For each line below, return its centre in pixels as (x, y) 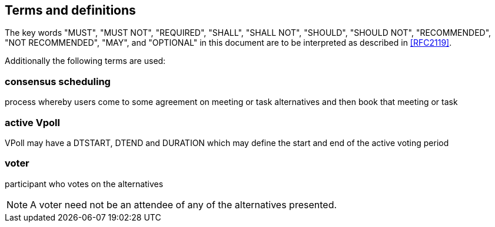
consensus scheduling (58, 81)
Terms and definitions (70, 10)
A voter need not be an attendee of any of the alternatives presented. (184, 204)
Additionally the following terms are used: (85, 61)
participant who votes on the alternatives (84, 184)
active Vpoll (32, 122)
